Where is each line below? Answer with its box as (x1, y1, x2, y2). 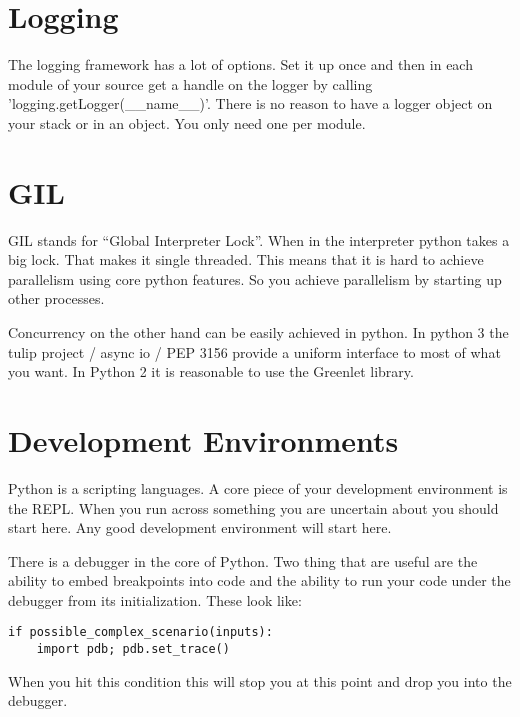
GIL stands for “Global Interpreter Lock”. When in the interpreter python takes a (8, 229, 510, 250)
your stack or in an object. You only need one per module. (8, 112, 366, 133)
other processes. (8, 288, 105, 309)
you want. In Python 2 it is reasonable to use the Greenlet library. (8, 361, 414, 382)
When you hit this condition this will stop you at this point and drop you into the (8, 670, 512, 691)
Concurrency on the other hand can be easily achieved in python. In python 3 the (8, 322, 509, 342)
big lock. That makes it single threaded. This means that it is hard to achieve (8, 249, 484, 270)
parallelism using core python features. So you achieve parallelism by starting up (8, 268, 502, 289)
